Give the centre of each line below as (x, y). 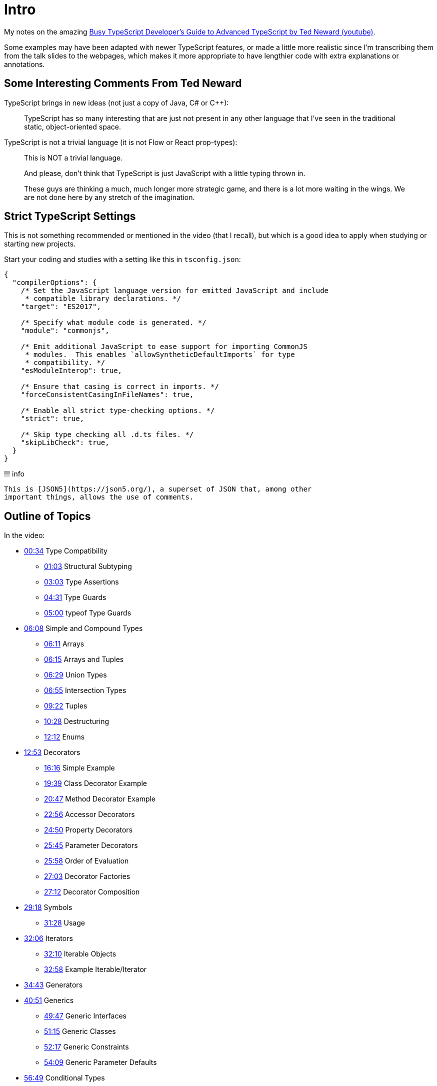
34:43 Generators (53, 985)
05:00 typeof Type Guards (88, 613)
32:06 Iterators (48, 938)
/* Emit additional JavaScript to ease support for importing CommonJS (164, 347)
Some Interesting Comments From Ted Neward (123, 83)
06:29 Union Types (75, 675)
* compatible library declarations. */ (103, 299)
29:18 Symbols (48, 907)
